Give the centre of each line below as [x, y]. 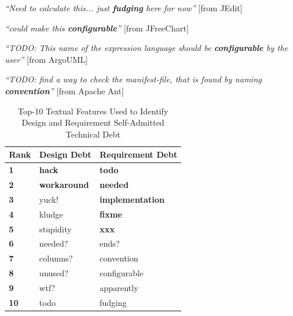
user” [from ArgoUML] [46, 59]
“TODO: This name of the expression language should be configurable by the [146, 48]
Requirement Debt [139, 154]
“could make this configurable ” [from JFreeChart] [97, 28]
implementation [132, 199]
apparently [119, 287]
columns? [56, 258]
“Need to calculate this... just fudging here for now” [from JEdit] [124, 8]
